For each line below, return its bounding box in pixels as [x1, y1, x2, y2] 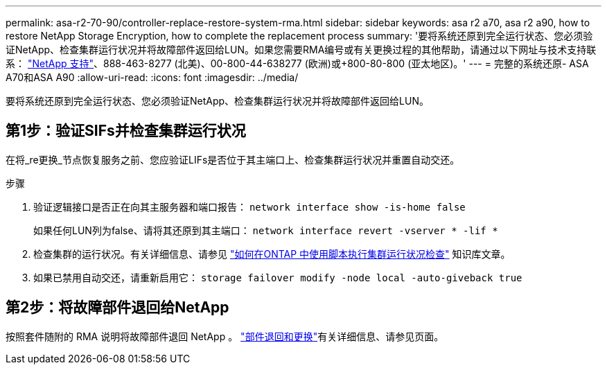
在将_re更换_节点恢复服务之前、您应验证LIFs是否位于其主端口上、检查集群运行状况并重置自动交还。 [6, 153, 460, 166]
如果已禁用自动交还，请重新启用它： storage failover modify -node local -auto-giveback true [33, 271, 522, 283]
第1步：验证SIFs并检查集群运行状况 [6, 122, 246, 140]
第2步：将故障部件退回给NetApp [6, 299, 229, 317]
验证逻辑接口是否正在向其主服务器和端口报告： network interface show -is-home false [33, 200, 466, 213]
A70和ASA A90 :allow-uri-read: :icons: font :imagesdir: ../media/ [6, 71, 299, 83]
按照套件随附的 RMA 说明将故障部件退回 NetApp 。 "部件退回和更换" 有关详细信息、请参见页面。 [6, 330, 444, 342]
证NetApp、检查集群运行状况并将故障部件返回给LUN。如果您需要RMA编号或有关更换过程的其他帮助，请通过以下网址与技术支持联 [6, 44, 597, 55]
